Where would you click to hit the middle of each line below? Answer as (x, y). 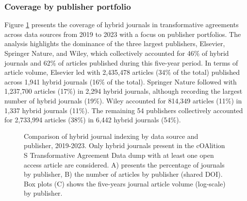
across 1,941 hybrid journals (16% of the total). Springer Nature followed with (121, 81)
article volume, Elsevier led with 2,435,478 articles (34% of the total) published (122, 72)
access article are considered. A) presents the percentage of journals (124, 164)
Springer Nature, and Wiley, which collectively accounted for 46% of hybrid (117, 53)
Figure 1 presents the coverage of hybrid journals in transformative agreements (122, 25)
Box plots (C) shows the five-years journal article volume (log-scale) (125, 183)
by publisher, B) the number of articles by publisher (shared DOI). (123, 174)
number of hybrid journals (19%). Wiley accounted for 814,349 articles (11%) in (123, 100)
